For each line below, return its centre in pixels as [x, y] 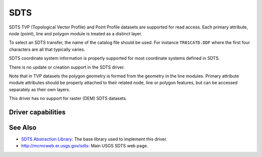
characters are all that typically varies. [47, 49]
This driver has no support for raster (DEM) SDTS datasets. [68, 99]
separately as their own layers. [40, 89]
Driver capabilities [37, 112]
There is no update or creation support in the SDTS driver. [67, 67]
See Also [23, 127]
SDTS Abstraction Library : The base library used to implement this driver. [94, 139]
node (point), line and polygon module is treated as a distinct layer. [76, 33]
